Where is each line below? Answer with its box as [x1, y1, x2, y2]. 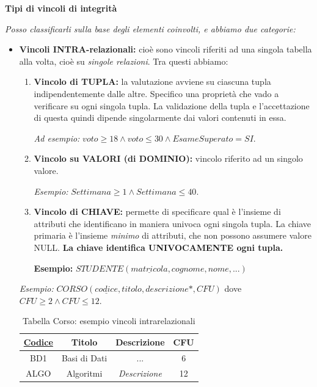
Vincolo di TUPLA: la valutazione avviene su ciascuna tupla [34, 75, 271, 88]
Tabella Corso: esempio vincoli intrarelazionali [22, 314, 195, 327]
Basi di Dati [61, 351, 107, 364]
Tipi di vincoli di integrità [5, 2, 117, 14]
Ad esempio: [34, 131, 80, 144]
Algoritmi [66, 366, 103, 379]
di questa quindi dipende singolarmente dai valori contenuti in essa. [34, 111, 286, 124]
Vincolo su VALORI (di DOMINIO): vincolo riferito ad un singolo [34, 152, 303, 165]
